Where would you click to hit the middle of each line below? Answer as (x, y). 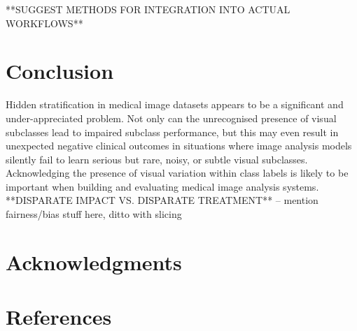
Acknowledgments (94, 262)
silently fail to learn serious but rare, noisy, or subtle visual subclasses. (157, 159)
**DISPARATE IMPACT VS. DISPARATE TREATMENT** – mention (162, 200)
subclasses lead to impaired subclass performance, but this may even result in (172, 132)
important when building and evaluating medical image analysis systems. (162, 186)
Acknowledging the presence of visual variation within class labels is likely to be (177, 173)
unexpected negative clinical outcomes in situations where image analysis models (179, 146)
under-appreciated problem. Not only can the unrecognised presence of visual (171, 118)
